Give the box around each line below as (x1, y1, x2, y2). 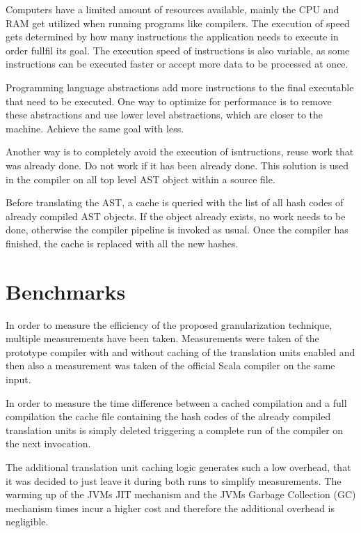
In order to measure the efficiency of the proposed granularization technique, (6, 317, 332, 332)
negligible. (6, 514, 49, 529)
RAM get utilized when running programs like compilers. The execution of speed (6, 15, 350, 30)
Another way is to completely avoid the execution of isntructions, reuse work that (6, 144, 354, 159)
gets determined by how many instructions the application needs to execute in (6, 29, 339, 44)
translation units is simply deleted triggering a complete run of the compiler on (6, 422, 344, 437)
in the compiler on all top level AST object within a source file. (6, 171, 275, 186)
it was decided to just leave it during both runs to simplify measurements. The (6, 473, 342, 488)
